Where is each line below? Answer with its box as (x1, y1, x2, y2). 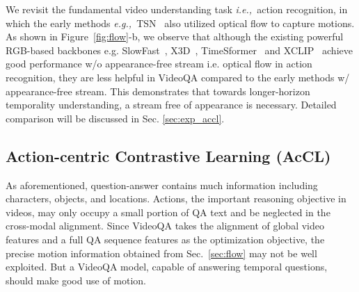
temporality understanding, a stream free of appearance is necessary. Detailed (6, 97, 337, 112)
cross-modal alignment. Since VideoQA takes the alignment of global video (6, 218, 324, 233)
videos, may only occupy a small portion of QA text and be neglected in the (6, 204, 330, 219)
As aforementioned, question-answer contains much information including (6, 177, 318, 192)
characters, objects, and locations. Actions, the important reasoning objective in (6, 191, 346, 206)
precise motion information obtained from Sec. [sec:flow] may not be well (6, 245, 317, 260)
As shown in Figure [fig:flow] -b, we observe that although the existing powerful (6, 29, 344, 44)
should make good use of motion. (6, 273, 146, 287)
